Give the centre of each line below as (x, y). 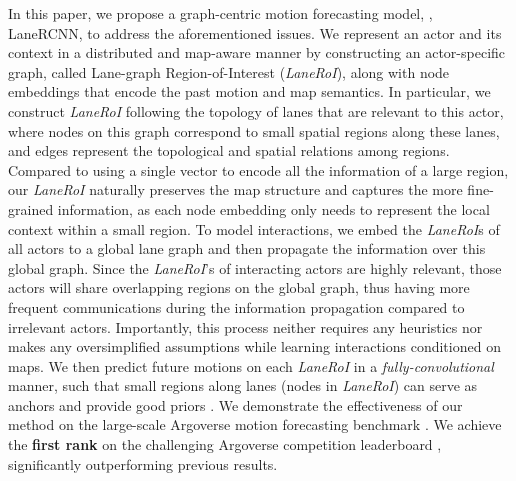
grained (31, 208)
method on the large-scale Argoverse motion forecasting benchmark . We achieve (255, 424)
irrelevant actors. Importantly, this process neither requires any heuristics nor (245, 326)
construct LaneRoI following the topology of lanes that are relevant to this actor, (256, 110)
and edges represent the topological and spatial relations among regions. (229, 150)
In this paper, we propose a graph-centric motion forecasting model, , (220, 13)
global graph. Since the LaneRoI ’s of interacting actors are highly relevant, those (255, 267)
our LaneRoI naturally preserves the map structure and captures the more (235, 189)
